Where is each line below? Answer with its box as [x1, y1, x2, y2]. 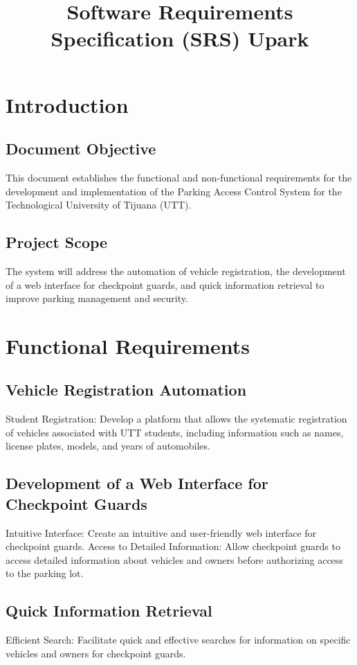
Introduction [6, 90, 129, 118]
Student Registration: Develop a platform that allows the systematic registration [6, 411, 347, 426]
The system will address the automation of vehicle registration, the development [6, 263, 346, 278]
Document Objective [6, 138, 156, 159]
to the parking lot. [6, 566, 84, 580]
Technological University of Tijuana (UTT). [6, 197, 192, 212]
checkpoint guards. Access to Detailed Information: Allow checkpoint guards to [6, 539, 340, 553]
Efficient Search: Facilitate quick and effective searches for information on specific [6, 632, 351, 647]
